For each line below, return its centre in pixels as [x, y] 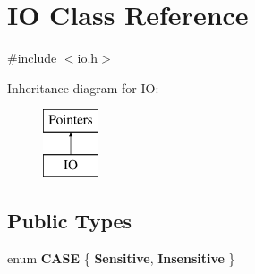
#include [32, 58]
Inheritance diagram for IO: [83, 87]
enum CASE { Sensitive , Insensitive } [121, 257]
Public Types [70, 220]
